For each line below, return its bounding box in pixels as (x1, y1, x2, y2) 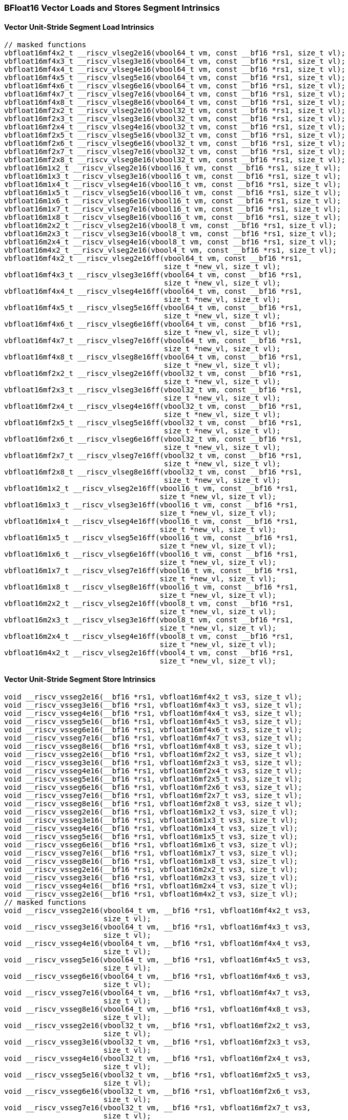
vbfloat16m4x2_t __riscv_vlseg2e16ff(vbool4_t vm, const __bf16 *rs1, (4, 649, 294, 657)
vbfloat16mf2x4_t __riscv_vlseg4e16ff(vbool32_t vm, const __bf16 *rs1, (4, 402, 302, 411)
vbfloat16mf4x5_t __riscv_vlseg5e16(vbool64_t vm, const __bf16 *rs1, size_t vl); (4, 73, 345, 82)
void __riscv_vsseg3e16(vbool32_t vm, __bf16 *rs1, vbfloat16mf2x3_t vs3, (4, 1038, 311, 1047)
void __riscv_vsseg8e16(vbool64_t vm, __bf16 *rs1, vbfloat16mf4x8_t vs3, (4, 1005, 311, 1014)
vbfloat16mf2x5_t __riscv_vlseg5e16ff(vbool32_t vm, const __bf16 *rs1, (4, 419, 302, 427)
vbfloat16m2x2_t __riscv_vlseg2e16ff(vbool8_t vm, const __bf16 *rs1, (4, 599, 294, 608)
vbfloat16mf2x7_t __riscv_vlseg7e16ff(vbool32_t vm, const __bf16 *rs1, (4, 451, 302, 460)
